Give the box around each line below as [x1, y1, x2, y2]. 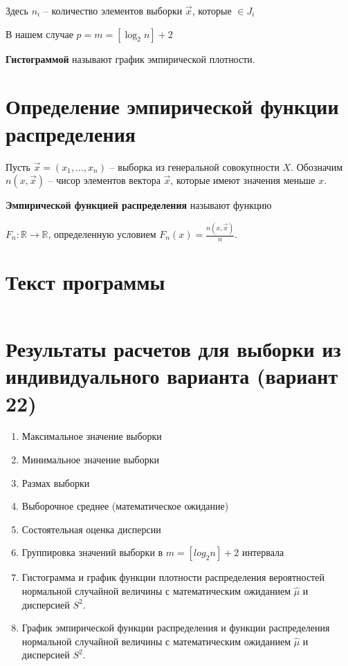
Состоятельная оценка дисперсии [21, 521, 161, 536]
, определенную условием [48, 227, 156, 241]
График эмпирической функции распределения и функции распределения [21, 620, 330, 635]
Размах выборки [21, 475, 90, 490]
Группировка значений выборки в [21, 545, 163, 559]
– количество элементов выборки [43, 3, 183, 17]
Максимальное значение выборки [21, 429, 162, 443]
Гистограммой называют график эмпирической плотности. [6, 51, 255, 66]
